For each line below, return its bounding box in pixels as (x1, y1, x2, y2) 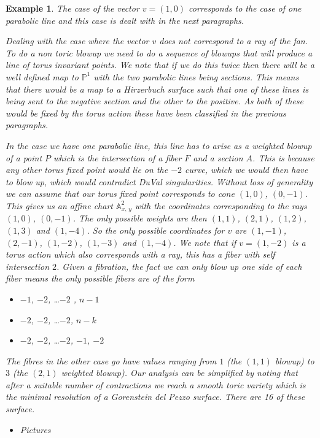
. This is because (252, 151, 314, 164)
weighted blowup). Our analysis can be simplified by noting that (61, 366, 298, 379)
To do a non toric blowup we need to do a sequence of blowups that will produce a (6, 46, 313, 59)
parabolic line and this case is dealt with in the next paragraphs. (6, 13, 244, 26)
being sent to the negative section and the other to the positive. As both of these (6, 94, 304, 107)
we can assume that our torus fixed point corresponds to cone (6, 187, 235, 200)
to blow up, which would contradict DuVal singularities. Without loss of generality (6, 175, 313, 188)
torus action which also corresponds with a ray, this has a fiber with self (6, 248, 275, 261)
